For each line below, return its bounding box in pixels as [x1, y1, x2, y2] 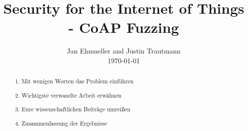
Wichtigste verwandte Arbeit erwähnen [22, 91, 122, 99]
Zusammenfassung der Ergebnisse [22, 119, 107, 127]
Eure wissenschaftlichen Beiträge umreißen [22, 105, 131, 113]
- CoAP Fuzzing [68, 17, 179, 37]
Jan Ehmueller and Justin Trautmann [67, 46, 181, 56]
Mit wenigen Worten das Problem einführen [22, 77, 134, 85]
